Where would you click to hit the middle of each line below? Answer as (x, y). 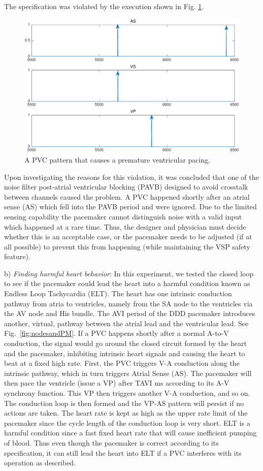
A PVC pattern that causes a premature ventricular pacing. (118, 159)
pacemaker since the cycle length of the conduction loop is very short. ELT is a (127, 422)
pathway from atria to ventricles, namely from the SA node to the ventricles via (128, 303)
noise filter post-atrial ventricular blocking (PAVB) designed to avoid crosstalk (126, 187)
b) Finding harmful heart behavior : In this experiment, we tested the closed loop (129, 273)
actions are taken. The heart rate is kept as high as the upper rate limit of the (126, 413)
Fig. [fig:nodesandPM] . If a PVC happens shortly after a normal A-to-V (117, 333)
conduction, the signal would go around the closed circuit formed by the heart (125, 343)
